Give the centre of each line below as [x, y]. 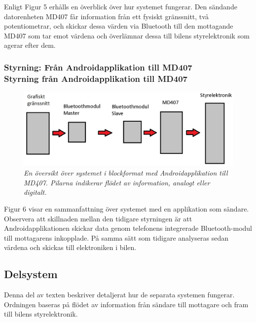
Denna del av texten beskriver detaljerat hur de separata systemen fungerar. [119, 295]
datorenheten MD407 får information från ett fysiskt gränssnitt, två [106, 16]
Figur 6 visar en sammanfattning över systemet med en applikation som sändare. [127, 208]
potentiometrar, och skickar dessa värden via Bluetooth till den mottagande [119, 26]
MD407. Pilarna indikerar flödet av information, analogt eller [117, 182]
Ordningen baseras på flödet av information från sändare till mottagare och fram [126, 304]
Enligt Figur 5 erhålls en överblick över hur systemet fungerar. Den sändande [121, 6]
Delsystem [31, 274]
